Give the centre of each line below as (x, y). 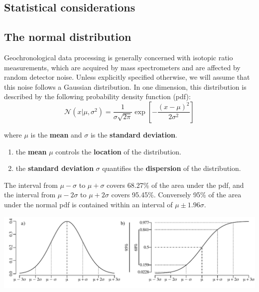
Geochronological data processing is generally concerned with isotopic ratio (119, 57)
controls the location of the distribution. (118, 151)
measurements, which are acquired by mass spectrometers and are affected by (122, 67)
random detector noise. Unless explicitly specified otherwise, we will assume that (127, 77)
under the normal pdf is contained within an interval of (88, 204)
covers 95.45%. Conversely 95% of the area (176, 195)
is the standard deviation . (134, 134)
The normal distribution (68, 37)
